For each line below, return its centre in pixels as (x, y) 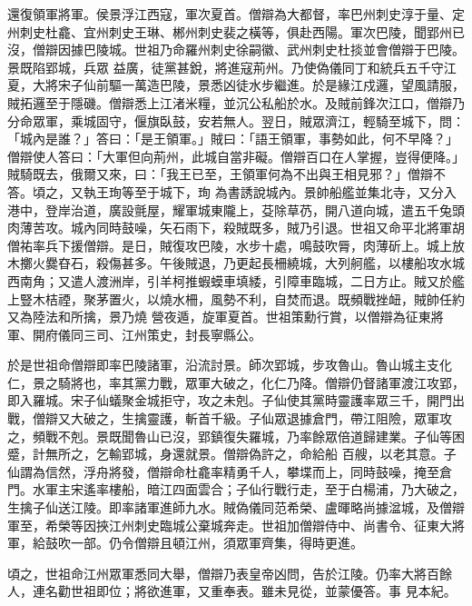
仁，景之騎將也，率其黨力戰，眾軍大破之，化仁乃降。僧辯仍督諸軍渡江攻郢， (236, 382)
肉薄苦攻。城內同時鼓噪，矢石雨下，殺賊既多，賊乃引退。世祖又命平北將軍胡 (236, 228)
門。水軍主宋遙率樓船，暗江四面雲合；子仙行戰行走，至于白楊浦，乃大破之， (236, 489)
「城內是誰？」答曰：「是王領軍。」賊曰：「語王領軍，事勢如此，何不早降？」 (233, 139)
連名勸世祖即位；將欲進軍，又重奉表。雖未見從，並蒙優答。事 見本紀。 (244, 591)
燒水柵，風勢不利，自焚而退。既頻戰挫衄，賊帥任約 (312, 298)
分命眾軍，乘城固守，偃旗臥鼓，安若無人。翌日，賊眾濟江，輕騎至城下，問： (236, 120)
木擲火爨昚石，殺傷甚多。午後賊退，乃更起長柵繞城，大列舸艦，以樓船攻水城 (236, 263)
